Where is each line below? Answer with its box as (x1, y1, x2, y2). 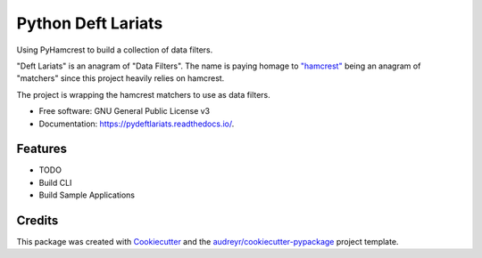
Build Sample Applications (38, 189, 136, 200)
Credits (16, 214, 59, 228)
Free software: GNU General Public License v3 (38, 106, 211, 117)
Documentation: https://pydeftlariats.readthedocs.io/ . (38, 118, 235, 129)
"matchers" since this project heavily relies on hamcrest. (16, 73, 225, 84)
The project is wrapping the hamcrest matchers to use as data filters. (16, 89, 271, 100)
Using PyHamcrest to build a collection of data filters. (16, 44, 213, 55)
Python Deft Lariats (16, 13, 163, 33)
